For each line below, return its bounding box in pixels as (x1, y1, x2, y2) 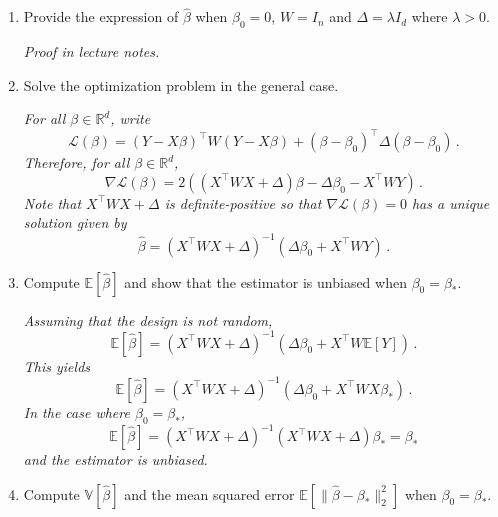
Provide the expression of (23, 6, 179, 27)
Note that (23, 192, 82, 213)
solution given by (23, 212, 127, 233)
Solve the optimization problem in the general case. (23, 74, 339, 95)
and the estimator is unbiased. (23, 449, 208, 470)
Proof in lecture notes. (23, 41, 160, 62)
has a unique (411, 192, 490, 213)
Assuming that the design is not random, (23, 309, 273, 330)
